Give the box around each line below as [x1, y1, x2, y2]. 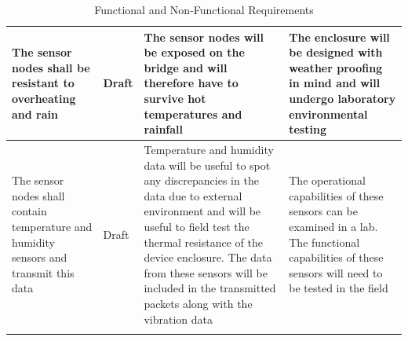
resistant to [12, 75, 75, 91]
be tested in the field [289, 280, 388, 296]
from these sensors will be [144, 264, 268, 280]
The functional [289, 233, 360, 250]
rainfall [144, 121, 184, 137]
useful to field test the [144, 218, 250, 234]
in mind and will [289, 75, 381, 91]
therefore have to [144, 75, 239, 91]
